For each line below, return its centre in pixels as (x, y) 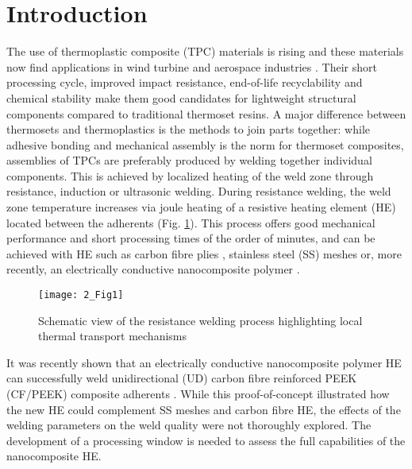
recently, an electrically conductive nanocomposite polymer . (153, 269)
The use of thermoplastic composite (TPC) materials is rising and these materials (205, 51)
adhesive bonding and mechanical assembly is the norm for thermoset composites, (205, 144)
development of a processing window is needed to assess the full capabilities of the (206, 440)
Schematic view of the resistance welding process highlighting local (200, 320)
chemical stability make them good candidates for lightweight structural (181, 97)
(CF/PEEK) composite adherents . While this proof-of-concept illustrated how (198, 394)
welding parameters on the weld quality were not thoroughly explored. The (189, 425)
